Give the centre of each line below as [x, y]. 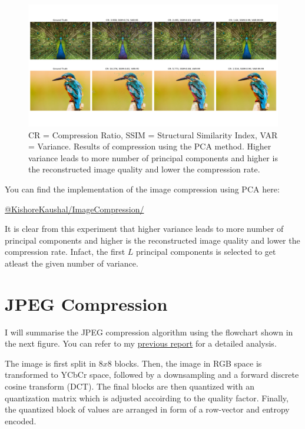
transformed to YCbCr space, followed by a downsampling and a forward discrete [152, 375]
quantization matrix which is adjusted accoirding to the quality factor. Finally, [147, 398]
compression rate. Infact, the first [65, 252]
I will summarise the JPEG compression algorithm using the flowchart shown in [149, 332]
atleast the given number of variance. [72, 263]
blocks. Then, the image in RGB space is [188, 363]
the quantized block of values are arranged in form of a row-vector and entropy [147, 409]
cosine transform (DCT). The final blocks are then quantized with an [130, 386]
